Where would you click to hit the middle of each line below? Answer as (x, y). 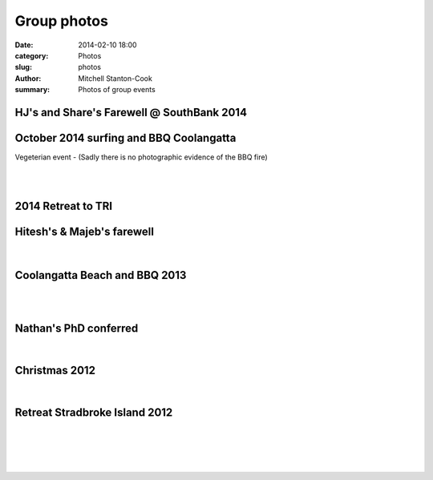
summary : (32, 90)
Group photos (61, 21)
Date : (24, 45)
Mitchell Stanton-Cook (115, 78)
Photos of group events (117, 90)
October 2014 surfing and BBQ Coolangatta (125, 137)
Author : (28, 78)
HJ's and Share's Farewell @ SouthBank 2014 (131, 112)
